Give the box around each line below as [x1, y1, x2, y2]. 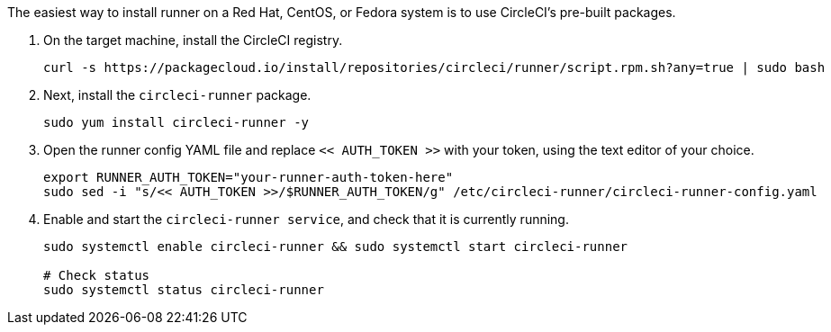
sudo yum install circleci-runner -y [43, 115, 310, 130]
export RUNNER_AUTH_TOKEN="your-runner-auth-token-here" [43, 170, 454, 184]
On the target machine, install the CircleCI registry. [43, 32, 343, 48]
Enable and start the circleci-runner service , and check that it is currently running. [43, 211, 569, 227]
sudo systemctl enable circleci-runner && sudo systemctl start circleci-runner [43, 239, 628, 254]
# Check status [43, 268, 150, 283]
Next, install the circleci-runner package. [43, 87, 312, 103]
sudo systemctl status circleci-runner [43, 283, 324, 297]
